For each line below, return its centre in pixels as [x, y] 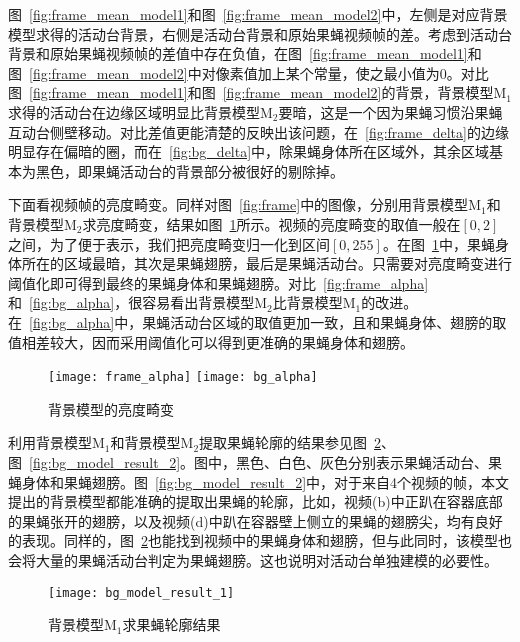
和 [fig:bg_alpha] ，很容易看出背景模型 [131, 302]
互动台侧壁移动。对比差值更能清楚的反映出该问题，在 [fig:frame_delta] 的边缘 [258, 131]
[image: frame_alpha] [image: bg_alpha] [183, 377]
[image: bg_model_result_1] [141, 592]
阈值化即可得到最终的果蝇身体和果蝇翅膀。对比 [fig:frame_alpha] [218, 282]
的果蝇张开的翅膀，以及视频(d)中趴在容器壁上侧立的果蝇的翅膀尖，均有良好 [255, 520]
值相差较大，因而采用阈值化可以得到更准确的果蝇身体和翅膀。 [211, 341]
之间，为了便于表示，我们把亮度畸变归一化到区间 [169, 243]
